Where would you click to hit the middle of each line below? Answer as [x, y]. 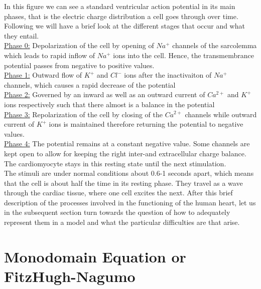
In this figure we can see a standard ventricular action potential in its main [120, 6]
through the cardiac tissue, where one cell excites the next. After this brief [118, 193]
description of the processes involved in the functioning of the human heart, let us [130, 202]
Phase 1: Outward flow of [43, 75]
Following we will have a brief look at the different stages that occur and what [124, 26]
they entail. [22, 35]
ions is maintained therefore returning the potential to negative [146, 124]
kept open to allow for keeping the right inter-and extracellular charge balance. [125, 153]
